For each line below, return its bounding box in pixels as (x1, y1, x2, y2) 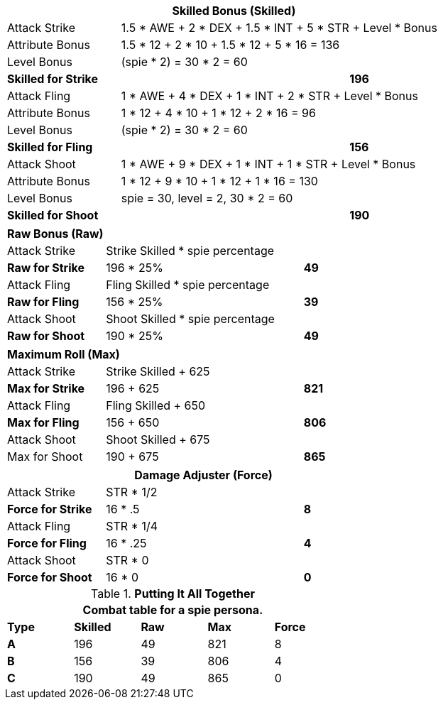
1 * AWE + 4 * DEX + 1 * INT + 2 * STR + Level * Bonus (121, 89, 418, 103)
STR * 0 (106, 553, 149, 567)
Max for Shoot (7, 449, 83, 464)
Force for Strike (7, 502, 92, 516)
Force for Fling (7, 536, 87, 550)
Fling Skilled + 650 (106, 398, 206, 412)
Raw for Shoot (7, 329, 85, 343)
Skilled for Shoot (7, 208, 99, 222)
